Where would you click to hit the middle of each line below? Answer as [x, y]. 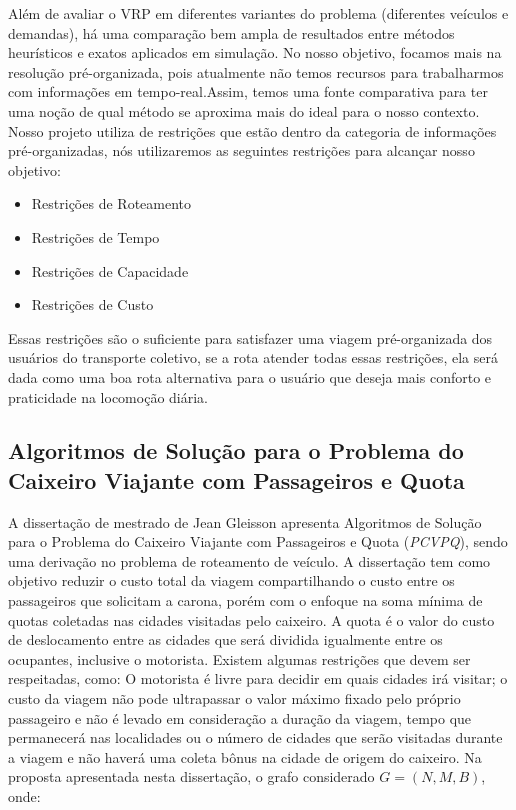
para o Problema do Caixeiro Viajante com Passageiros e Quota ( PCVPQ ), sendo [258, 541]
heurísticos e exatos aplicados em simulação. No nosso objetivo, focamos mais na [255, 52]
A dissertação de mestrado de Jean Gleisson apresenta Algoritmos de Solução [245, 521]
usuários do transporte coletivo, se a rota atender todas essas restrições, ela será [253, 357]
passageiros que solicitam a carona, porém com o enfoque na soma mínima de [245, 600]
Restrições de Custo [92, 304]
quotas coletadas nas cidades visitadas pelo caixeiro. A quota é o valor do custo [251, 619]
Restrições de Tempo [95, 236]
